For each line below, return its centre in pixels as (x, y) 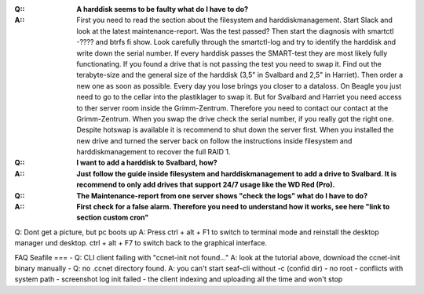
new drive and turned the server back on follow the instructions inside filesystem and (214, 140)
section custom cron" (113, 218)
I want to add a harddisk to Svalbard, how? (147, 163)
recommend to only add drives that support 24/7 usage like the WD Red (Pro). (206, 185)
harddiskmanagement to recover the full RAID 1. (154, 152)
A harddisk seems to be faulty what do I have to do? (163, 9)
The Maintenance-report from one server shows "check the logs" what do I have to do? (222, 195)
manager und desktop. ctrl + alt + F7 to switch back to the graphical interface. (141, 243)
